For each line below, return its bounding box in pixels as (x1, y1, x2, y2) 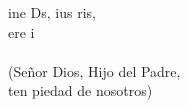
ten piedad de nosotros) (8, 80, 153, 101)
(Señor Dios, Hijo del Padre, (8, 60, 181, 81)
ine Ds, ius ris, (8, 2, 96, 22)
